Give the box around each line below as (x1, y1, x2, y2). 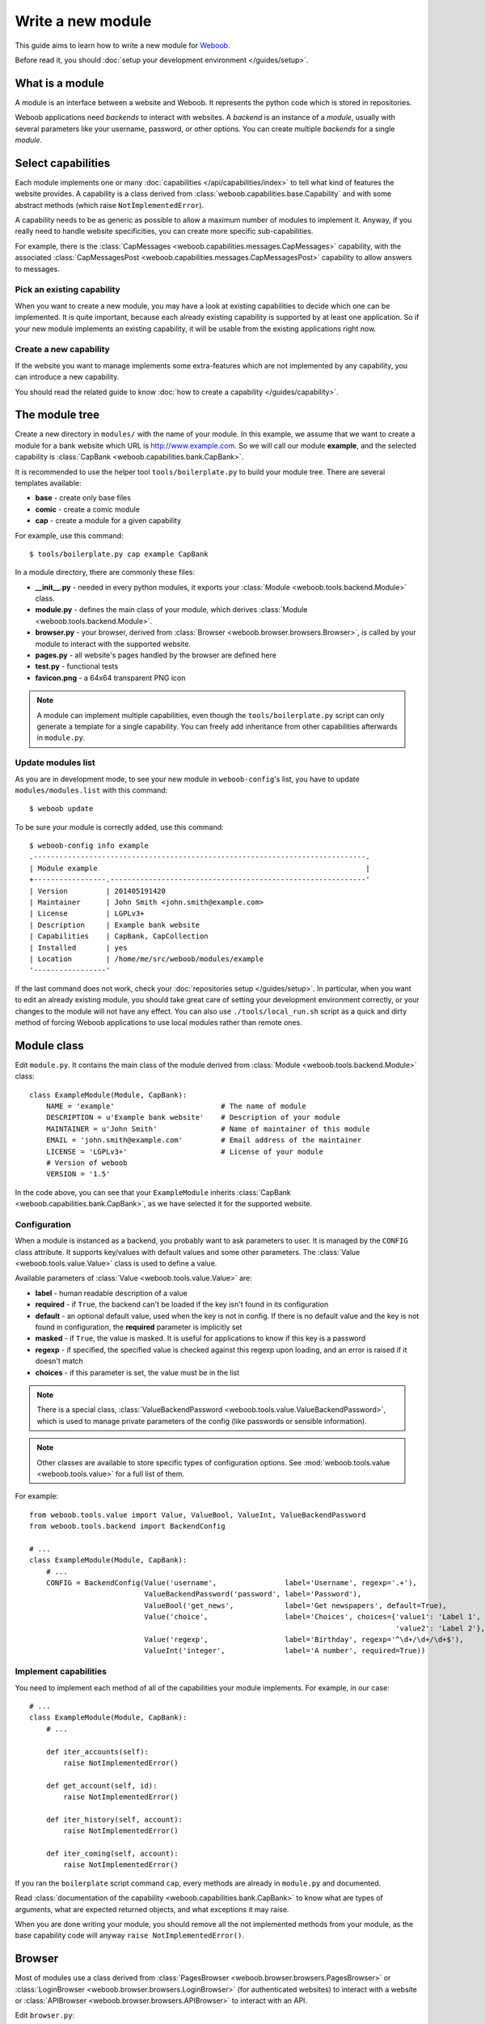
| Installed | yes (29, 943, 128, 952)
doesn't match (35, 1356, 84, 1366)
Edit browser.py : (15, 2010, 75, 2020)
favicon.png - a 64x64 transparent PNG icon (35, 673, 186, 682)
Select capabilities (15, 156, 111, 170)
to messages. (15, 264, 61, 274)
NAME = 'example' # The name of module (45, 1102, 306, 1111)
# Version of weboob (45, 1158, 128, 1167)
